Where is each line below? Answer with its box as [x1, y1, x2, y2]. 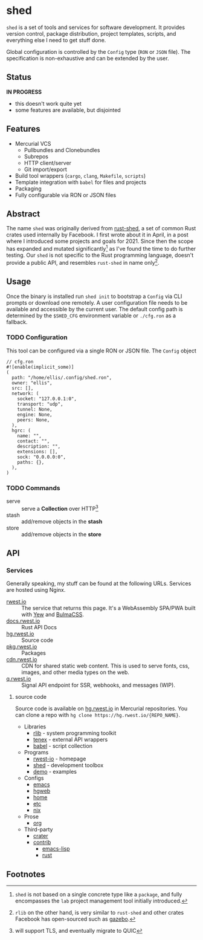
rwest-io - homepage [33, 755, 86, 762]
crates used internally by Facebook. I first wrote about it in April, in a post [6, 231, 188, 239]
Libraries [24, 723, 47, 730]
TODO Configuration [6, 333, 68, 342]
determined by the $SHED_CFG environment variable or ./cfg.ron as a [6, 312, 176, 319]
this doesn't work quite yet [14, 100, 82, 107]
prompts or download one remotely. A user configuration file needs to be [6, 299, 188, 306]
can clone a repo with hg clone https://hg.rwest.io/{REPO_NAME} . [14, 711, 181, 719]
